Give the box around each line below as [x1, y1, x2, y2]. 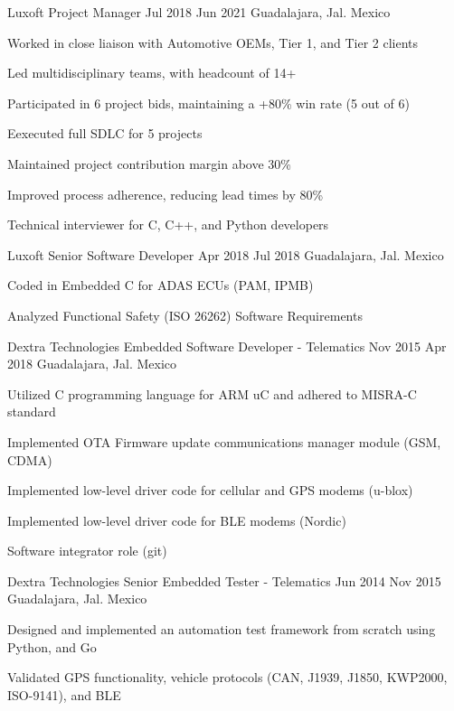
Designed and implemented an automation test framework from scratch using [7, 620, 436, 639]
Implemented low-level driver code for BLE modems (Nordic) [7, 510, 346, 529]
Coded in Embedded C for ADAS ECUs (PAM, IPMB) [7, 276, 314, 295]
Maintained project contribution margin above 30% [7, 154, 291, 173]
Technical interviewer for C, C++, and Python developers [7, 215, 329, 234]
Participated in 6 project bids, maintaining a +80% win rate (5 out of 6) [7, 93, 410, 112]
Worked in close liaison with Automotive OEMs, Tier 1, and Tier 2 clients [7, 33, 419, 51]
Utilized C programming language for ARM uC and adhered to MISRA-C [7, 384, 417, 403]
